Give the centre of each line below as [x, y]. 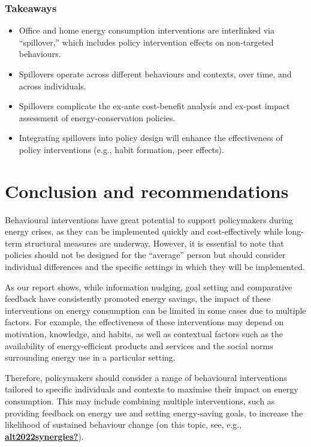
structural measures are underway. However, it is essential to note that [154, 243]
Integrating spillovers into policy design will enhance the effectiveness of [151, 138]
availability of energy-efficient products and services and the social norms [139, 345]
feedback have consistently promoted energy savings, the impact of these [138, 298]
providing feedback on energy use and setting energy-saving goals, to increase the [154, 412]
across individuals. [52, 85]
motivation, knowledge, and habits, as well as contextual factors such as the [144, 334]
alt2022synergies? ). [44, 436]
